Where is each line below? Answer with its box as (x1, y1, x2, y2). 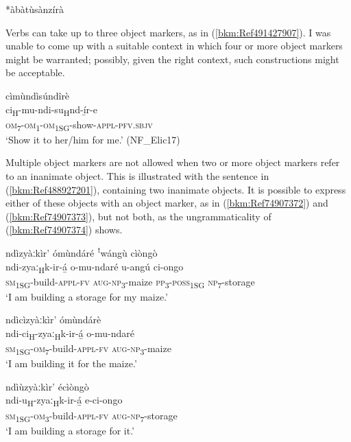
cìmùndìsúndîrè (5, 88, 70, 102)
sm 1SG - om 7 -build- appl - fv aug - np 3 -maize (5, 341, 171, 357)
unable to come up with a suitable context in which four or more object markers (5, 38, 343, 53)
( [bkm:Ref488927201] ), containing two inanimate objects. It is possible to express (5, 182, 346, 196)
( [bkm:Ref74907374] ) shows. (5, 222, 123, 237)
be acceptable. (5, 65, 65, 80)
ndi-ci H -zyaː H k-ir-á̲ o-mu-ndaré (5, 326, 134, 342)
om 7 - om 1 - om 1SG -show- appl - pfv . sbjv (5, 117, 153, 133)
